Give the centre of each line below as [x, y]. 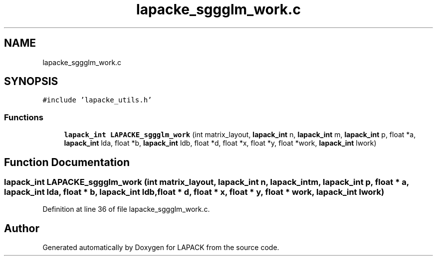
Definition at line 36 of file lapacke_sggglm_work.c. [126, 209]
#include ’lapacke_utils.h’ [97, 100]
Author [22, 228]
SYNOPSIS [31, 82]
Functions [24, 117]
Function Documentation [67, 162]
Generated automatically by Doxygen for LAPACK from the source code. [161, 248]
